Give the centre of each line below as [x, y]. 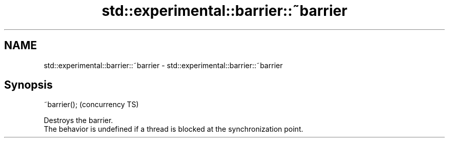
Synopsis [28, 85]
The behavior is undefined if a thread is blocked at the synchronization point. [174, 129]
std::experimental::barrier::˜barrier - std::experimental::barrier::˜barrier [163, 65]
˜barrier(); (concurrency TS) [91, 105]
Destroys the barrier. [78, 120]
